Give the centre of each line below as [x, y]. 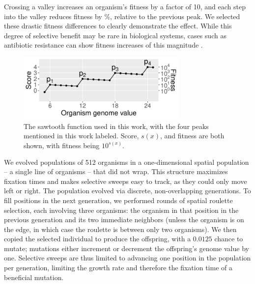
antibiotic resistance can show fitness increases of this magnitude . [103, 45]
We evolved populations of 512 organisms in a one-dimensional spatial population [127, 162]
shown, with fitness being [62, 145]
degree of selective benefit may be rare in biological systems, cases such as [115, 35]
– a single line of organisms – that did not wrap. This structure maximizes [116, 171]
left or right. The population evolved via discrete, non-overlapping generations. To [127, 191]
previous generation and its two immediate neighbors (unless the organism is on [124, 219]
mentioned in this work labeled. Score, [81, 136]
